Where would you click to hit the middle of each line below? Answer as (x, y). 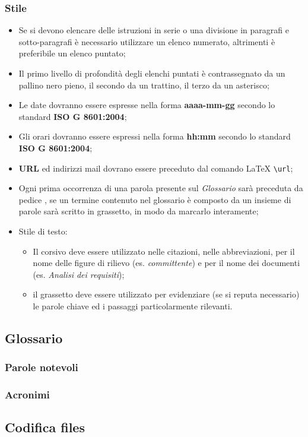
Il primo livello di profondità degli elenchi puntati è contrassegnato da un (152, 73)
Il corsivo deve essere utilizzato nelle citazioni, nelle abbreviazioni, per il (164, 251)
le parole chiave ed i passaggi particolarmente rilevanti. (133, 305)
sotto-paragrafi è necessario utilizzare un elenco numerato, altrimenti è (147, 41)
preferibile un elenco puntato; (72, 53)
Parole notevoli (42, 367)
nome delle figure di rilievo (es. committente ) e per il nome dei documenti (166, 263)
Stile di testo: (43, 231)
